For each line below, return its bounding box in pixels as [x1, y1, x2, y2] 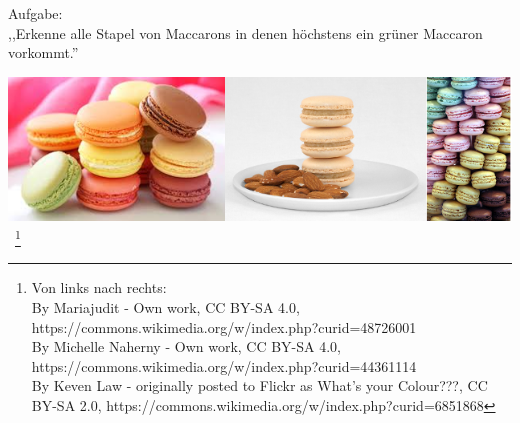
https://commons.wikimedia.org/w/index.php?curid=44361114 [31, 355, 417, 376]
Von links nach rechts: [31, 277, 167, 298]
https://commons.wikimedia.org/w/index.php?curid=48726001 [31, 316, 417, 337]
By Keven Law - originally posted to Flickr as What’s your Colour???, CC [31, 375, 488, 396]
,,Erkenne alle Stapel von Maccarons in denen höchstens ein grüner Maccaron [8, 22, 483, 43]
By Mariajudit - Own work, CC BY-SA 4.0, [31, 296, 300, 317]
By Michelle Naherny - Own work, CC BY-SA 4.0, [31, 336, 342, 357]
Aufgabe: [8, 3, 63, 23]
